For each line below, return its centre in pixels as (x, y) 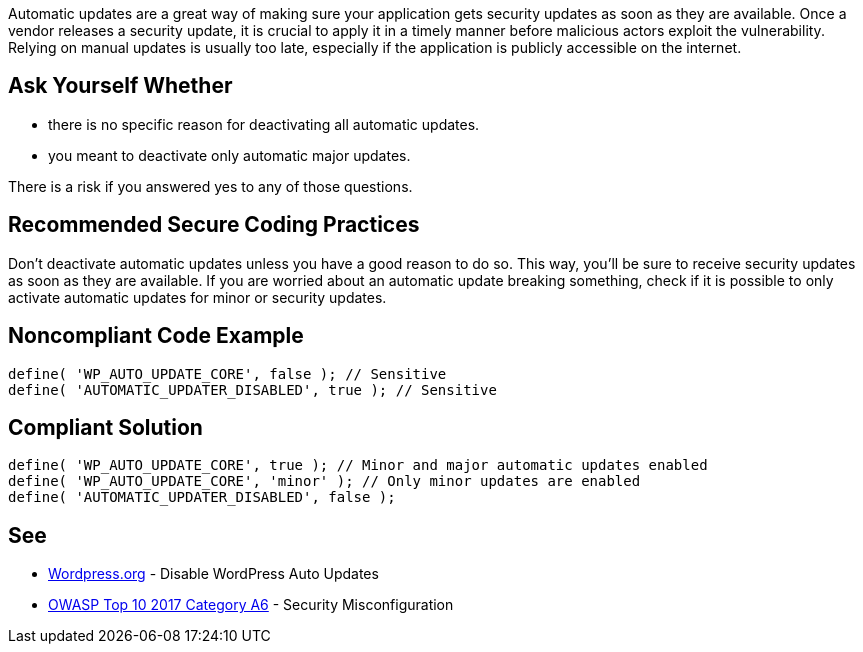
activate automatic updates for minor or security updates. (197, 297)
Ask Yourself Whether (120, 86)
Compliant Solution (105, 427)
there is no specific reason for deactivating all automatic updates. (264, 124)
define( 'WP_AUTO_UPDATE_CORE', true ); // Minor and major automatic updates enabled (358, 465)
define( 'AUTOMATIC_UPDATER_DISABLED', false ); (202, 497)
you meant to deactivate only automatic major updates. (229, 155)
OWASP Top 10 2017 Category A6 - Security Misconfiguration (251, 605)
